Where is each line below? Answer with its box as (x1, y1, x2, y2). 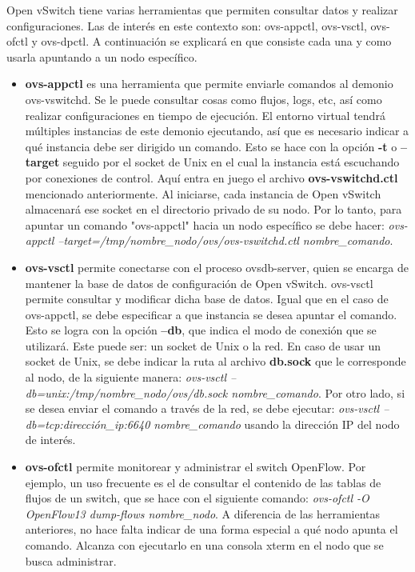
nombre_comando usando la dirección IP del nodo (154, 415, 400, 432)
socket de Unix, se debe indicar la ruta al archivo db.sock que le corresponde (25, 353, 406, 370)
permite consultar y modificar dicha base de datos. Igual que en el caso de (25, 290, 389, 307)
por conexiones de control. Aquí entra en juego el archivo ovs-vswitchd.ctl (25, 169, 398, 186)
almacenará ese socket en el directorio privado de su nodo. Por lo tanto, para (25, 201, 402, 218)
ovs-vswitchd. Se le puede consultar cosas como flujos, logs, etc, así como (25, 90, 382, 107)
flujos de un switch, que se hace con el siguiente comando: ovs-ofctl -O (25, 490, 369, 506)
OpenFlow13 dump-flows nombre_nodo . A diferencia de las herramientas (25, 505, 381, 522)
